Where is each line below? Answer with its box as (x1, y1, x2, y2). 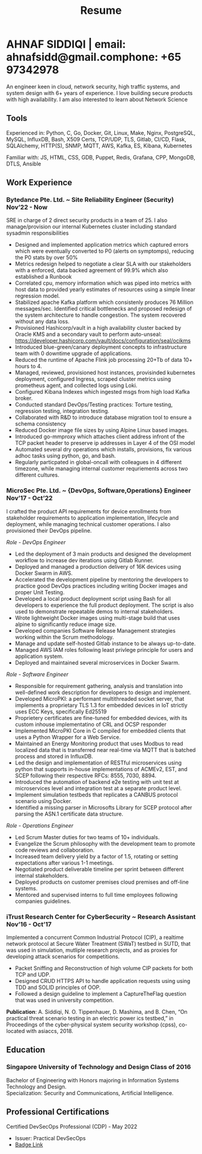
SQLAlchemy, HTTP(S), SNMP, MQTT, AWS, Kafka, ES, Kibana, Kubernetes (6, 142, 192, 149)
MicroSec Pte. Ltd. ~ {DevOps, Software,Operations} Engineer (6, 486, 191, 495)
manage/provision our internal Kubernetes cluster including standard (6, 223, 177, 231)
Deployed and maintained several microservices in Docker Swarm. (14, 659, 180, 666)
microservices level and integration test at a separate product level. (14, 784, 182, 792)
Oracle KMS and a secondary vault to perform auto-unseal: (14, 330, 162, 338)
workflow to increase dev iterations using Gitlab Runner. (14, 556, 154, 563)
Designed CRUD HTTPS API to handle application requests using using (14, 978, 191, 985)
